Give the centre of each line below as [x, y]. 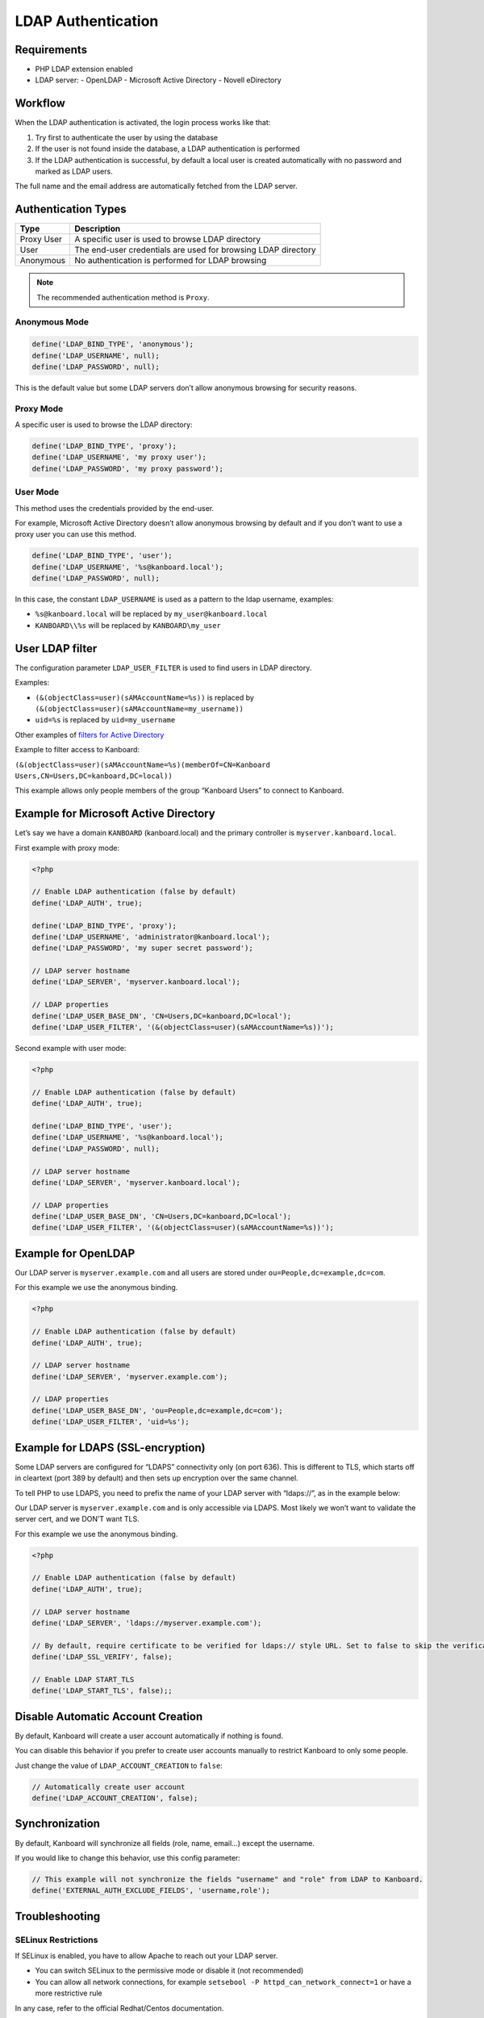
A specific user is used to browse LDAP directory [168, 240]
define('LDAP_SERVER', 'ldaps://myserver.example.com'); [147, 1623]
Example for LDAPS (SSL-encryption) [110, 1448]
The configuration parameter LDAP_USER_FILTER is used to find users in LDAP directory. [163, 668]
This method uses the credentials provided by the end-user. [115, 508]
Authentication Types [71, 209]
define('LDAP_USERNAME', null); [96, 356]
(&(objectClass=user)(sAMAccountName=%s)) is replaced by [144, 697]
